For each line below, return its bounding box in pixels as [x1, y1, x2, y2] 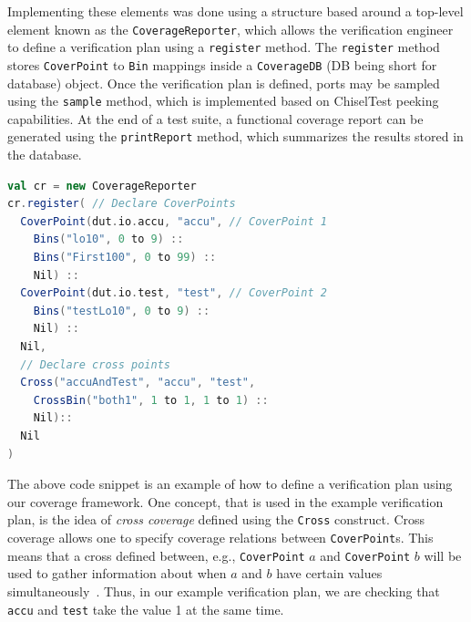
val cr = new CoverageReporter [7, 179, 197, 192]
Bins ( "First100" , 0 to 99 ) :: [33, 251, 217, 264]
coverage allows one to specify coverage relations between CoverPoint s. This [7, 528, 434, 546]
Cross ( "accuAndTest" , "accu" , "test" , [20, 376, 256, 389]
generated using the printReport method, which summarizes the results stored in [7, 127, 464, 146]
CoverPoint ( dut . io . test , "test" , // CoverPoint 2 [20, 286, 327, 300]
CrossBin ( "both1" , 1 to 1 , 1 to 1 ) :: [33, 393, 269, 407]
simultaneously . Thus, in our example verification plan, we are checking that [7, 581, 440, 600]
